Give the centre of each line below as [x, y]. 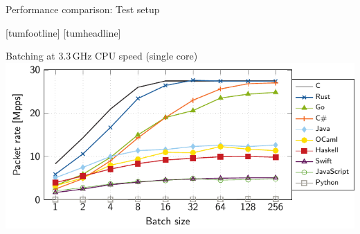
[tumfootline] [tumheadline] [63, 32]
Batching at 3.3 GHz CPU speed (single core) [102, 56]
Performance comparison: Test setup [83, 9]
